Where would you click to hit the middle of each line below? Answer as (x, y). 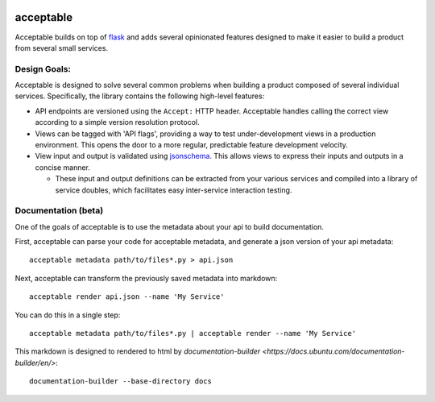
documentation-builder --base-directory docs (121, 381)
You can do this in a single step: (68, 315)
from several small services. (62, 48)
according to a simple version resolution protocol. (118, 122)
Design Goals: (43, 68)
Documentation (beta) (59, 211)
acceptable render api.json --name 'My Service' (127, 297)
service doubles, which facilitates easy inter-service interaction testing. (174, 190)
